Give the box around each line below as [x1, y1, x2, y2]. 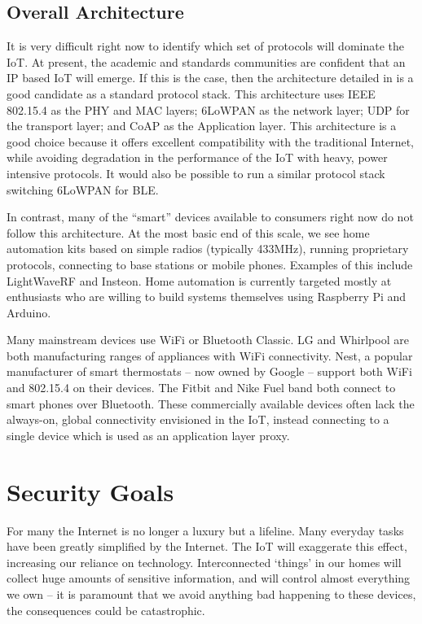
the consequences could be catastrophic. [7, 601, 205, 618]
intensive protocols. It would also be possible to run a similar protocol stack [7, 164, 385, 181]
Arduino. [7, 303, 51, 321]
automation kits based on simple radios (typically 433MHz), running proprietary [7, 240, 409, 257]
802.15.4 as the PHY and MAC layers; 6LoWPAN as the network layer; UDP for [7, 101, 410, 118]
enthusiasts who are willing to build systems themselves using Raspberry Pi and [7, 288, 407, 305]
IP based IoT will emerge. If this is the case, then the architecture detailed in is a [7, 69, 414, 86]
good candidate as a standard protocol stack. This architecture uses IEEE [7, 85, 376, 102]
